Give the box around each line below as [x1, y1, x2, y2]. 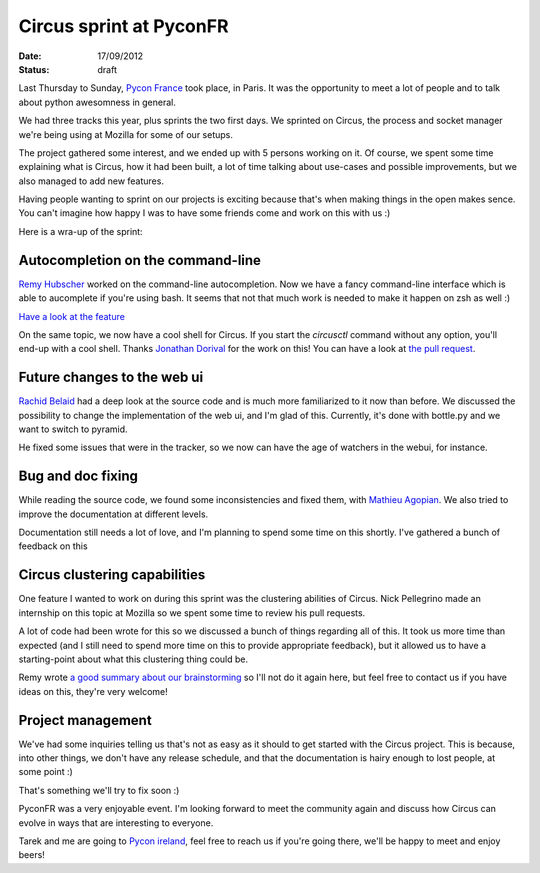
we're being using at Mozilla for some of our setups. [18, 128, 234, 140]
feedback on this [18, 540, 89, 552]
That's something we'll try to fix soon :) [18, 784, 180, 796]
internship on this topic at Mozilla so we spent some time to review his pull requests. [18, 606, 366, 619]
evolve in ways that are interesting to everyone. [18, 816, 214, 829]
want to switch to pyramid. [18, 423, 129, 435]
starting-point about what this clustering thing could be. [18, 653, 249, 665]
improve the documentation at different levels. [18, 508, 209, 520]
